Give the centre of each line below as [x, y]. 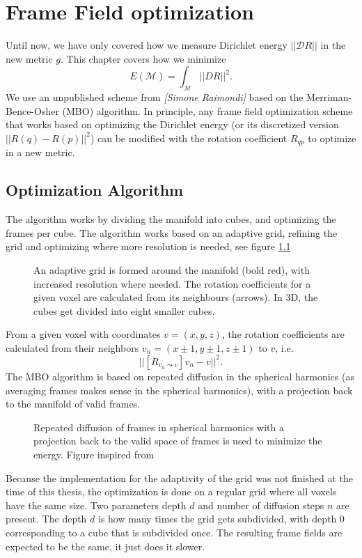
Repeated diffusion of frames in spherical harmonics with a [159, 427]
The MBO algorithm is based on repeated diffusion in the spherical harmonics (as [180, 376]
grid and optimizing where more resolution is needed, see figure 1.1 [148, 246]
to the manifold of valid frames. [73, 404]
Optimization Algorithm [95, 190]
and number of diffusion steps [261, 505]
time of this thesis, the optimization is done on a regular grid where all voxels [171, 491]
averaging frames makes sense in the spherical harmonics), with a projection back [179, 390]
